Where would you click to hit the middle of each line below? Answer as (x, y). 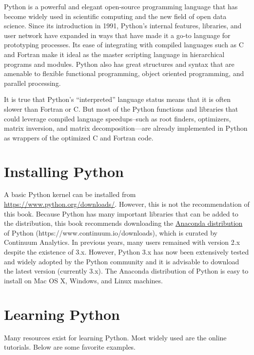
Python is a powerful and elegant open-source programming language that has (121, 6)
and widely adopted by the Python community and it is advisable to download (122, 261)
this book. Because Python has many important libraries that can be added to (121, 213)
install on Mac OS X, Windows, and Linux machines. (83, 280)
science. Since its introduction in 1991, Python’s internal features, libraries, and (123, 26)
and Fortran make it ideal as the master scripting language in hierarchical (114, 54)
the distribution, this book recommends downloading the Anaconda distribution (123, 223)
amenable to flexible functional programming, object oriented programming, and (124, 73)
